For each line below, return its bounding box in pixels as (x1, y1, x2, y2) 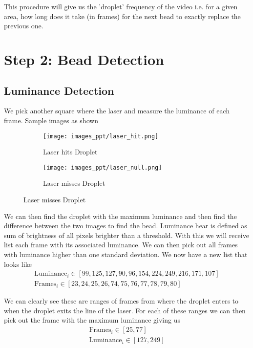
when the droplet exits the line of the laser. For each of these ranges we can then (4, 305, 246, 315)
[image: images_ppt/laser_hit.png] (43, 132, 159, 140)
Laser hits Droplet (43, 147, 98, 157)
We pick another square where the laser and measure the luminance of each (4, 106, 230, 116)
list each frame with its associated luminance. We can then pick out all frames (4, 239, 238, 250)
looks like (4, 259, 32, 269)
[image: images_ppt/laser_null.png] (43, 164, 162, 171)
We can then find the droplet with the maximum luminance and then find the (4, 211, 237, 221)
